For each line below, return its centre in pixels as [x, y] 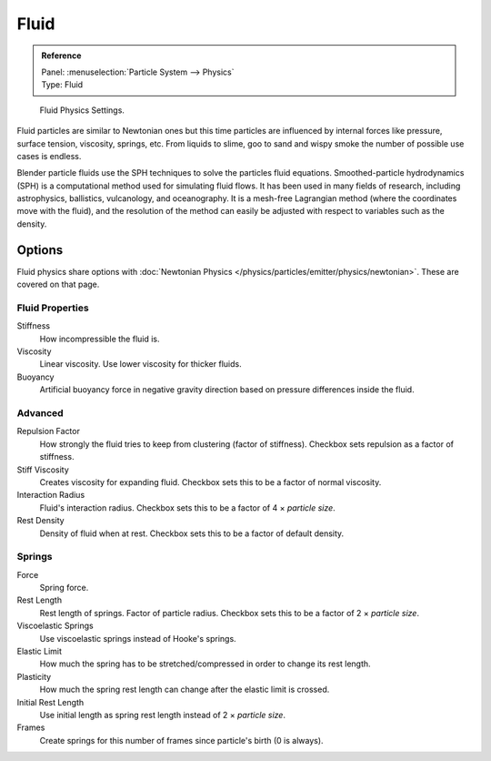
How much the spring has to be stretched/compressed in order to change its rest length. [205, 664]
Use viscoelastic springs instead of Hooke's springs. [138, 638]
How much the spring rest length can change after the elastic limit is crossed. [185, 690]
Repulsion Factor [49, 431]
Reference [61, 56]
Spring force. [64, 588]
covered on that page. [58, 284]
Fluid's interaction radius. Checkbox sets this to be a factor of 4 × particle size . [187, 507]
